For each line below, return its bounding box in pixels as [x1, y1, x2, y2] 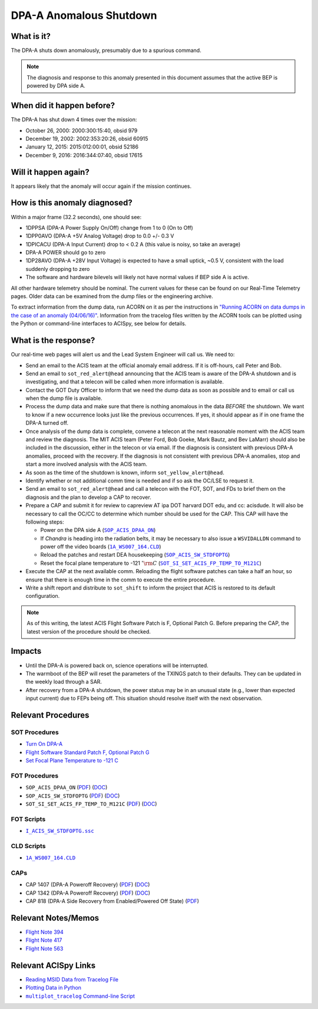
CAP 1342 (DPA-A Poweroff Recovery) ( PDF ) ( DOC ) [25, 889, 150, 896]
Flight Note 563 [25, 945, 64, 952]
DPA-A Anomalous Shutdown [11, 9, 157, 22]
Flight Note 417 [25, 937, 62, 944]
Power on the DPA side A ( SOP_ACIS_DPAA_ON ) [40, 527, 156, 534]
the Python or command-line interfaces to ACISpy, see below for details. [11, 320, 187, 327]
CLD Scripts [11, 842, 46, 850]
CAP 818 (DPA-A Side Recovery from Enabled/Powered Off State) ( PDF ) [25, 898, 200, 905]
